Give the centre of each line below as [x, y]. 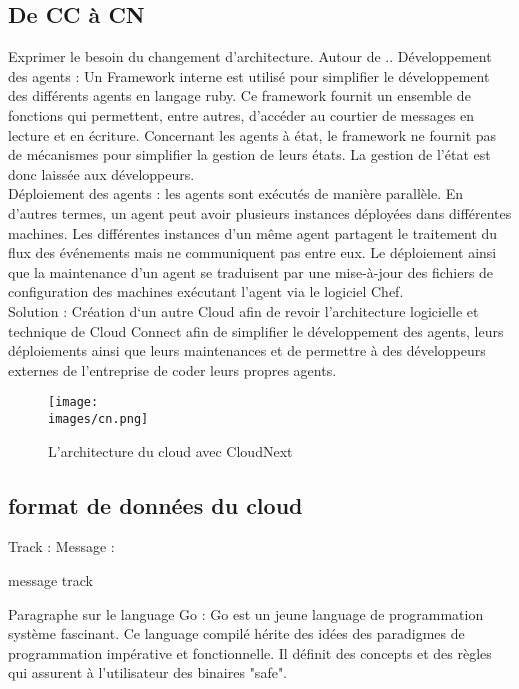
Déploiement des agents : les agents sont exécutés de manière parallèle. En [236, 193]
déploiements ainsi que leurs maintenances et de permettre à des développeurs [247, 350]
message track [50, 580]
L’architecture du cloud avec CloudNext [170, 450]
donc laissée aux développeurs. [101, 173]
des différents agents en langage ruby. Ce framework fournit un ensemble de [239, 95]
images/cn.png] [98, 418]
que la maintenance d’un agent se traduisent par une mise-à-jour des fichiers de [251, 271]
